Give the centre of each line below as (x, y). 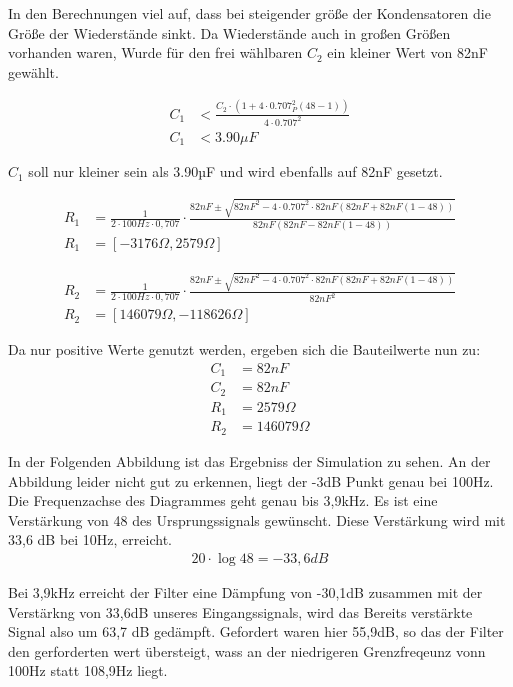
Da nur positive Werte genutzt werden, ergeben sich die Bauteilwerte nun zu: (244, 349)
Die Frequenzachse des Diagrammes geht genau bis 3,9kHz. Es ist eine (223, 500)
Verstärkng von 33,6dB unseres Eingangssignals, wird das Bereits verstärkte (240, 611)
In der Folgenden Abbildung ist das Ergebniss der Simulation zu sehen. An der (249, 460)
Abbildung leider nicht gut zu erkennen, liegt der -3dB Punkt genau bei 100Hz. (251, 480)
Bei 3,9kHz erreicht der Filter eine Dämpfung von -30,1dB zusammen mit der (245, 591)
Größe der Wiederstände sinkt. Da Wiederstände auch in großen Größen (229, 32)
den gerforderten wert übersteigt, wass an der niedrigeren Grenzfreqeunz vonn (247, 650)
